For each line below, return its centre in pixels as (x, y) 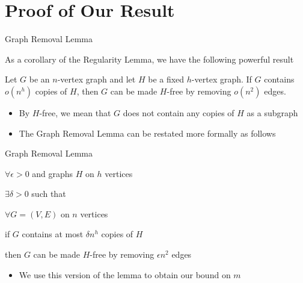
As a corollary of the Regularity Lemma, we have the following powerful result (149, 59)
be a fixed (166, 79)
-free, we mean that (75, 112)
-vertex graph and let (96, 79)
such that (49, 194)
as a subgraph (272, 112)
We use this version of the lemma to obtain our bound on (125, 274)
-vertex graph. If (222, 79)
